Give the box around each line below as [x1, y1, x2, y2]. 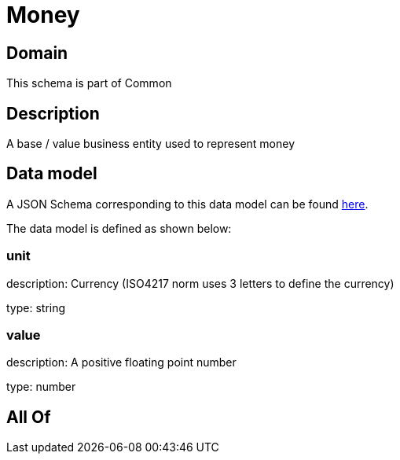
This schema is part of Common [6, 76, 172, 90]
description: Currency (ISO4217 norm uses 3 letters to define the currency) [6, 276, 394, 290]
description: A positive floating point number [6, 355, 237, 370]
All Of [6, 407, 51, 427]
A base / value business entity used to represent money [6, 137, 295, 151]
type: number [6, 380, 76, 394]
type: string [6, 300, 66, 315]
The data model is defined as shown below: [6, 221, 232, 235]
